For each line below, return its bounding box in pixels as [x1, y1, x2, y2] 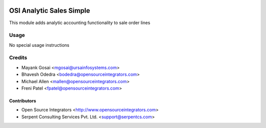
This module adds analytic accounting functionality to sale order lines [9, 20, 150, 26]
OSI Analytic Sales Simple [9, 6, 91, 15]
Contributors [9, 97, 36, 103]
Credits [9, 54, 27, 61]
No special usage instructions [9, 42, 70, 48]
